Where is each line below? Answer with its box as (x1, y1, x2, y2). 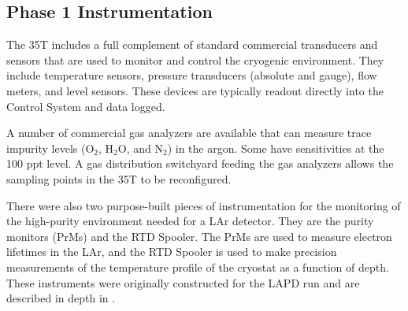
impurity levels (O (6, 139, 95, 156)
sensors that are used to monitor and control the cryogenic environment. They (6, 51, 384, 68)
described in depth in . (6, 290, 116, 306)
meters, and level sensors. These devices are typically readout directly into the (6, 82, 384, 98)
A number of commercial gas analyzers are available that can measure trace (6, 124, 372, 141)
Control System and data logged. (6, 98, 165, 114)
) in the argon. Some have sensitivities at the (167, 139, 384, 156)
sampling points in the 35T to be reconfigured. (6, 170, 232, 187)
